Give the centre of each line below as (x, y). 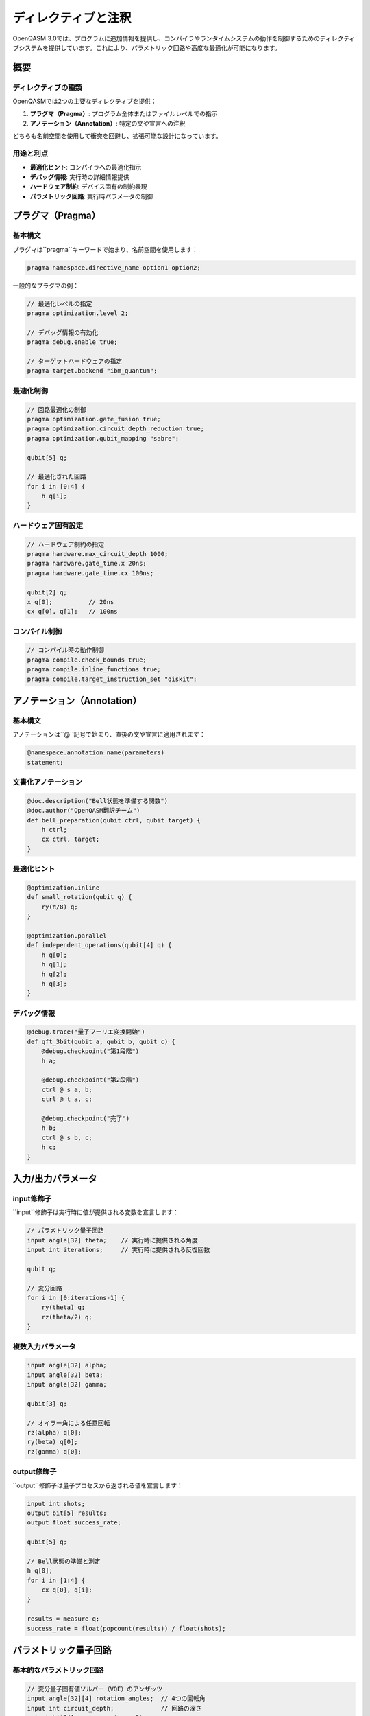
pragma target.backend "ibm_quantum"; (92, 371)
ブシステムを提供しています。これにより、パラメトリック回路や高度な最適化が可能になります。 (147, 47)
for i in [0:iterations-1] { (76, 1298)
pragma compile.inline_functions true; (94, 670)
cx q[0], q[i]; (67, 1590)
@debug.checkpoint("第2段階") (90, 1080)
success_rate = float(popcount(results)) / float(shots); (126, 1628)
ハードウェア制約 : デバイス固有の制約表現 (88, 187)
